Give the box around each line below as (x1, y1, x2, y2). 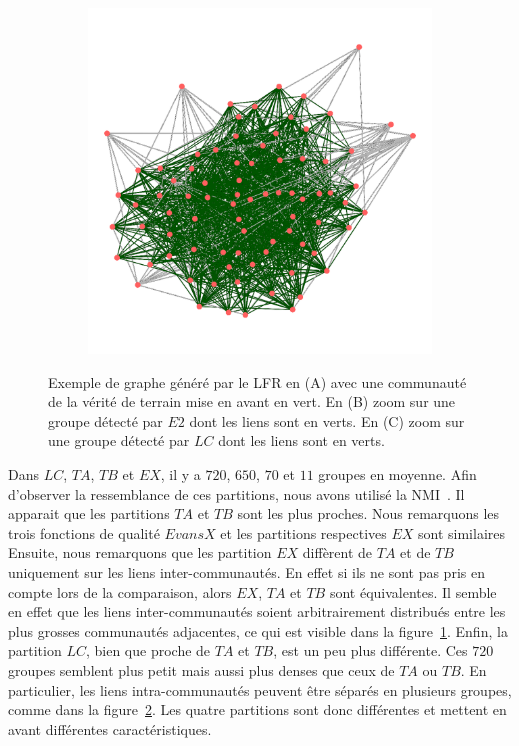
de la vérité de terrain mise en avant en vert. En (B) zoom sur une (48, 391, 456, 412)
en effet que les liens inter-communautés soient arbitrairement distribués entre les (8, 601, 506, 622)
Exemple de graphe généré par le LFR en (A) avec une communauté (48, 371, 467, 392)
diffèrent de (302, 542, 373, 563)
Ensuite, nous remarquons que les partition (8, 542, 272, 563)
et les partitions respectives (220, 522, 387, 543)
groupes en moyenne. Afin (318, 463, 477, 484)
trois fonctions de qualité (8, 522, 160, 543)
